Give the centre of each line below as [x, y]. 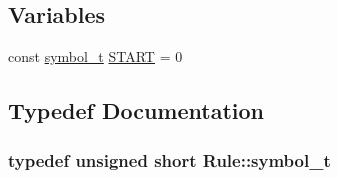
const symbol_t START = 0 [95, 56]
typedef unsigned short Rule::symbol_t [169, 159]
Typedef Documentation [136, 110]
